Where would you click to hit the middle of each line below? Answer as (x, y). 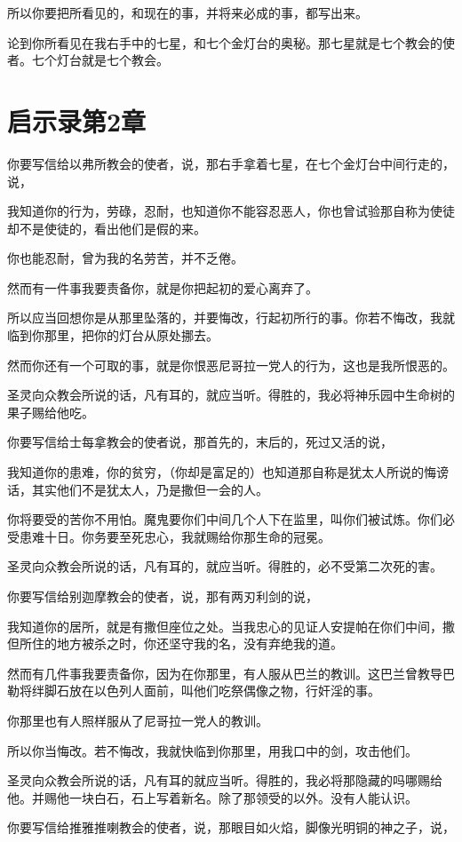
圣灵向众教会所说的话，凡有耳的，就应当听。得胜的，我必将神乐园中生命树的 (231, 395)
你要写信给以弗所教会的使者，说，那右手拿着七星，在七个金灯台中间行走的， (231, 163)
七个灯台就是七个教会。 (100, 60)
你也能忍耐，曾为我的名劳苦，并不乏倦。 (125, 258)
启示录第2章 (77, 120)
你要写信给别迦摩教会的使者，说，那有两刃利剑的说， (163, 596)
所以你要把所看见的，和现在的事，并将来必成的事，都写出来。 (187, 12)
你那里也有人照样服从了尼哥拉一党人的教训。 (138, 720)
